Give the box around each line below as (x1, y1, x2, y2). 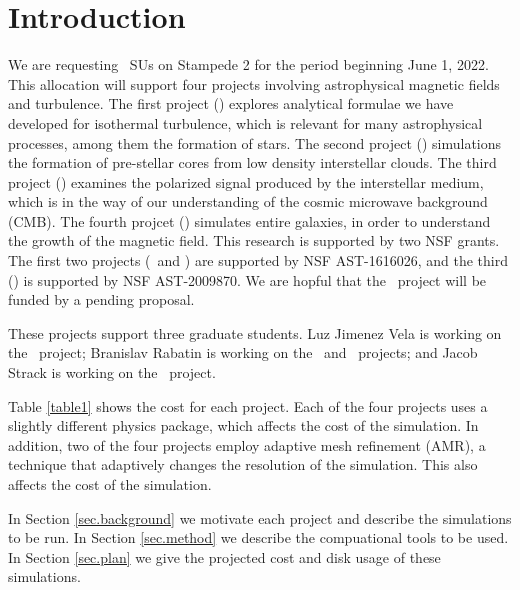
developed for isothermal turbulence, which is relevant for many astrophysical (8, 112, 483, 133)
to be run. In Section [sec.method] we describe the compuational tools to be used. (8, 527, 509, 548)
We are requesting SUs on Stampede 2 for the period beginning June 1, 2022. (8, 54, 489, 75)
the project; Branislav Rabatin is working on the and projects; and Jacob (8, 342, 478, 363)
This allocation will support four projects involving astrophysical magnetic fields (8, 73, 500, 94)
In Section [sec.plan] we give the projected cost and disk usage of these (8, 546, 441, 567)
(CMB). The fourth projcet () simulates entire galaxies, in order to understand (8, 210, 491, 231)
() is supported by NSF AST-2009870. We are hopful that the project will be (8, 269, 487, 290)
